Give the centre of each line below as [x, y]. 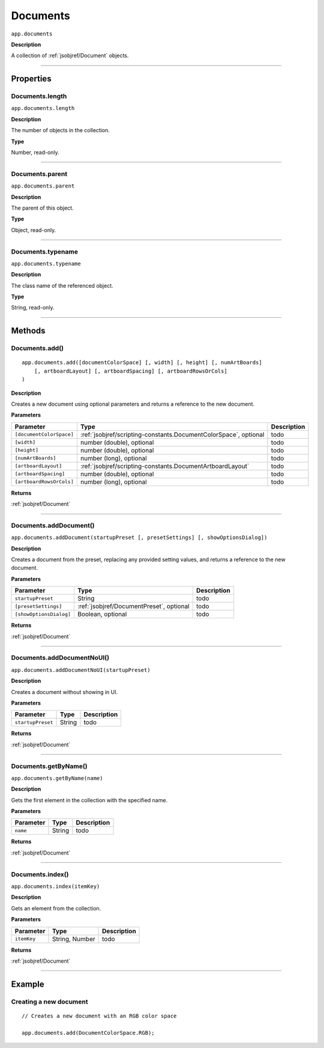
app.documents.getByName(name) [57, 778]
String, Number [73, 939]
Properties [31, 79]
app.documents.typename [46, 264]
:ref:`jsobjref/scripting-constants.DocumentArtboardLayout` [165, 466]
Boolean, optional [102, 614]
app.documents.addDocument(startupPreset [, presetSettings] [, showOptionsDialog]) [139, 538]
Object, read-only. [34, 230]
